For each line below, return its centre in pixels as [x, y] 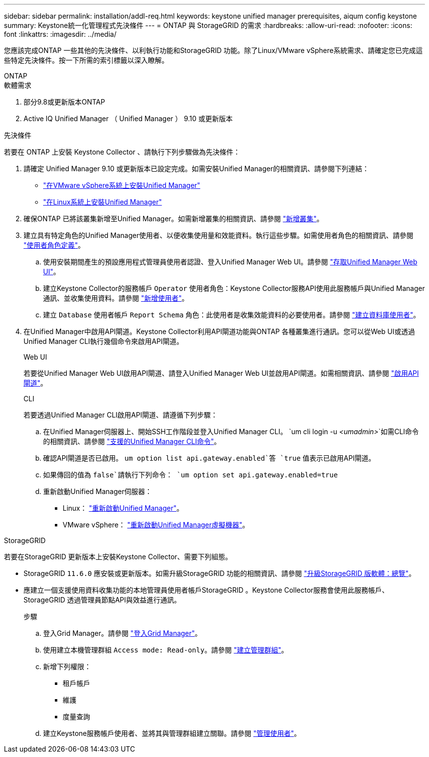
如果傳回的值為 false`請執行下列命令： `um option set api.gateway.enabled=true [191, 475]
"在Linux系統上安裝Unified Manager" [103, 202]
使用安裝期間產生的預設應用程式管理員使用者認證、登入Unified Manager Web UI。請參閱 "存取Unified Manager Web [230, 262]
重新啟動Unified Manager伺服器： [97, 491]
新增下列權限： [67, 666]
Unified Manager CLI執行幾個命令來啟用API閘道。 [104, 341]
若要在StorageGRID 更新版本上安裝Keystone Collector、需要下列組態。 [118, 557]
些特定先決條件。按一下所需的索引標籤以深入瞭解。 [86, 60]
